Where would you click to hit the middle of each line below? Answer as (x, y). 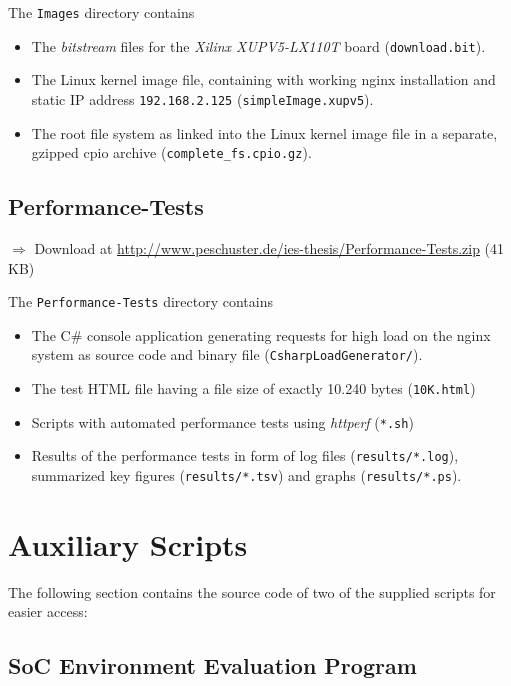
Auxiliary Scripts (128, 543)
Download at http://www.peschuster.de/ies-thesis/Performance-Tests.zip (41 (269, 248)
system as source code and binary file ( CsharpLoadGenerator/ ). (227, 354)
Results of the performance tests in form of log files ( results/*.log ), (245, 455)
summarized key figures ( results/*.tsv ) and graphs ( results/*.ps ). (246, 475)
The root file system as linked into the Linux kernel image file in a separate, (264, 132)
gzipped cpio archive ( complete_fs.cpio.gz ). (171, 152)
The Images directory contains (101, 12)
